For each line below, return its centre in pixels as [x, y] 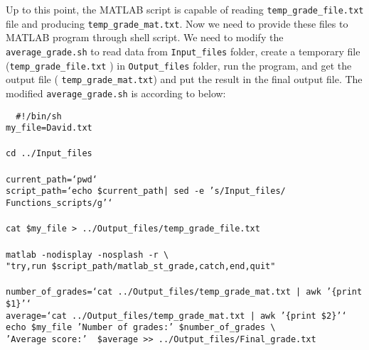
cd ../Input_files [49, 154]
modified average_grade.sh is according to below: [116, 93]
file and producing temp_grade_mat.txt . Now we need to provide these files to [177, 23]
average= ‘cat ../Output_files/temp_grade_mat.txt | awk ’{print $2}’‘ [176, 316]
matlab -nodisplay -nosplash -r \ [87, 255]
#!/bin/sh [39, 116]
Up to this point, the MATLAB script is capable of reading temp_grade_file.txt [185, 9]
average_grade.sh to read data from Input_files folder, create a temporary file [183, 51]
